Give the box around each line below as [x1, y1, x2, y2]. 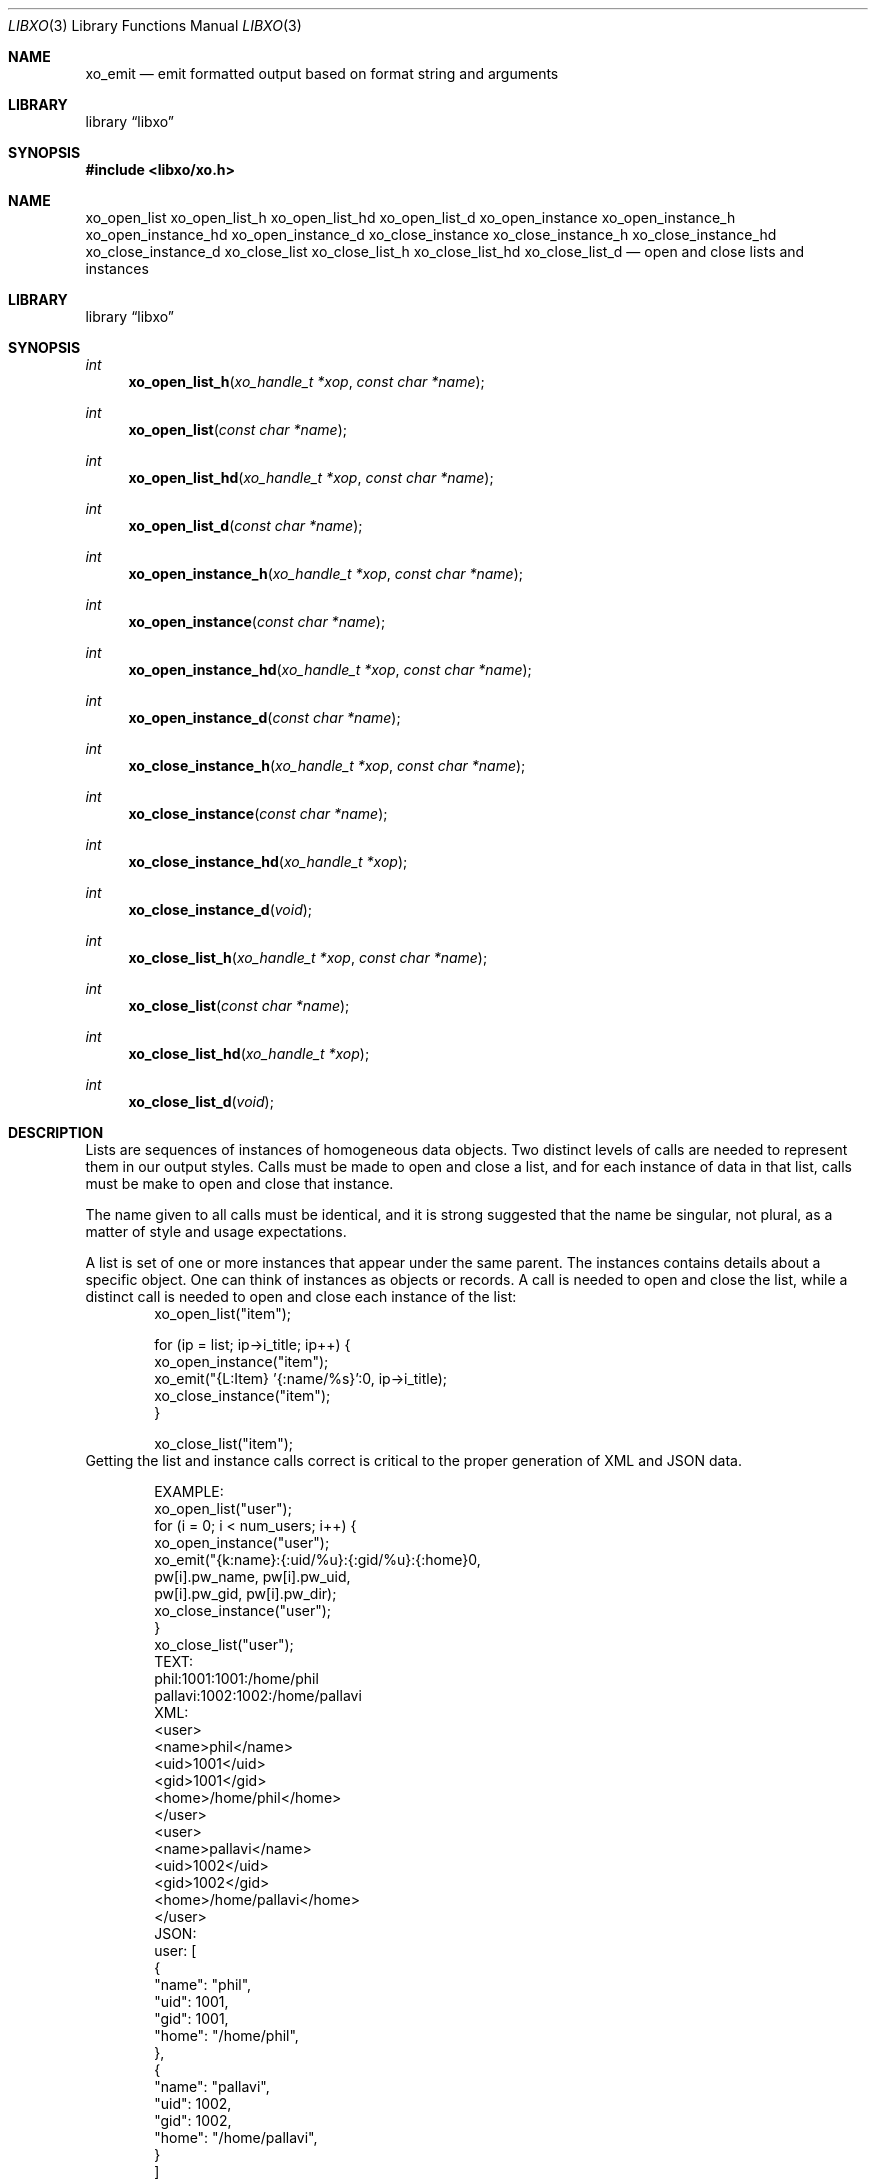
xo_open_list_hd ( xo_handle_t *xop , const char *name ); [128, 469, 494, 486]
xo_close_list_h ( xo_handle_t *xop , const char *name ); [128, 949, 488, 966]
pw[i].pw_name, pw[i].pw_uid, [154, 1568, 351, 1585]
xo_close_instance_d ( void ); [128, 901, 313, 918]
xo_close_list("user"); [154, 1636, 294, 1653]
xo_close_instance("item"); [154, 1387, 331, 1404]
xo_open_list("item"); [154, 1305, 292, 1322]
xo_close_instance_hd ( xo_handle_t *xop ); [128, 853, 408, 870]
